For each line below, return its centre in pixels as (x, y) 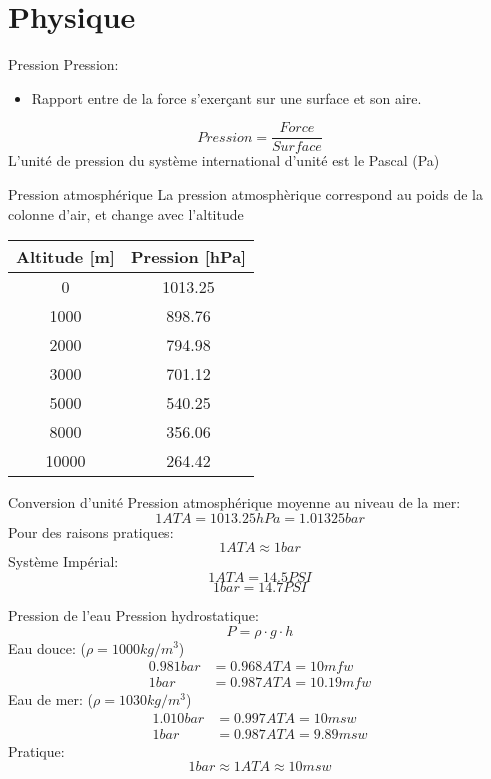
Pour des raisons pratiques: (91, 531)
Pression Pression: (63, 64)
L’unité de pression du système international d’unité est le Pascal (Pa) (224, 160)
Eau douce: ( (47, 647)
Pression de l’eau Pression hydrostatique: (133, 614)
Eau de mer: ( (51, 699)
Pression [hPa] (188, 257)
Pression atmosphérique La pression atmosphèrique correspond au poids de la (245, 193)
